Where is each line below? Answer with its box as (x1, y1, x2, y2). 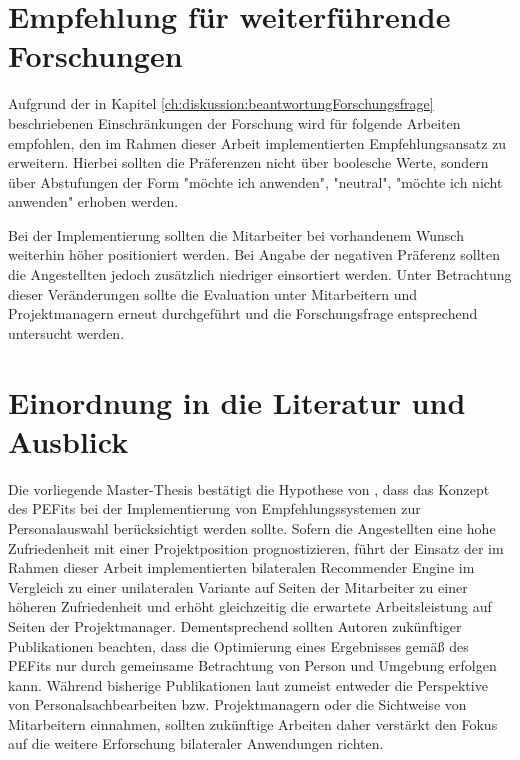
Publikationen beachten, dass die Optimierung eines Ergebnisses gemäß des (8, 635, 469, 656)
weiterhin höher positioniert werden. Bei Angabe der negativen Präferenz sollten (8, 244, 500, 265)
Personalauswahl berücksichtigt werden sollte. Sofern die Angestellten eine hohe (8, 517, 496, 538)
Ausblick (8, 420, 129, 461)
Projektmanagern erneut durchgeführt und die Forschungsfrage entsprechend (8, 303, 478, 324)
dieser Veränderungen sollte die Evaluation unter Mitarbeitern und (8, 283, 417, 304)
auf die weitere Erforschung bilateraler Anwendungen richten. (8, 733, 384, 754)
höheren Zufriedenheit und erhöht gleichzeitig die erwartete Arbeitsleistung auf (8, 596, 492, 617)
